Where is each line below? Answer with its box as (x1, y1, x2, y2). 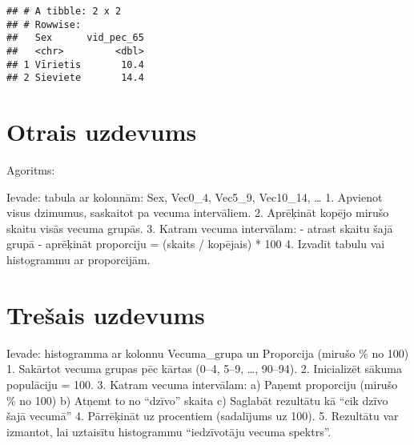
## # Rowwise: (6, 18, 82, 30)
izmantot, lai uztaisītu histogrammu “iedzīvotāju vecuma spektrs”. (6, 423, 332, 439)
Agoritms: (6, 162, 55, 178)
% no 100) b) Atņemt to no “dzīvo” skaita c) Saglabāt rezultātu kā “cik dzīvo (6, 391, 388, 408)
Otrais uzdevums (6, 115, 197, 148)
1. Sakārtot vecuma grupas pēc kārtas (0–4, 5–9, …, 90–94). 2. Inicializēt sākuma (6, 360, 402, 377)
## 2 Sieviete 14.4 (6, 72, 144, 84)
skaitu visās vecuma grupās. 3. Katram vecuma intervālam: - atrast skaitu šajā (6, 219, 393, 236)
